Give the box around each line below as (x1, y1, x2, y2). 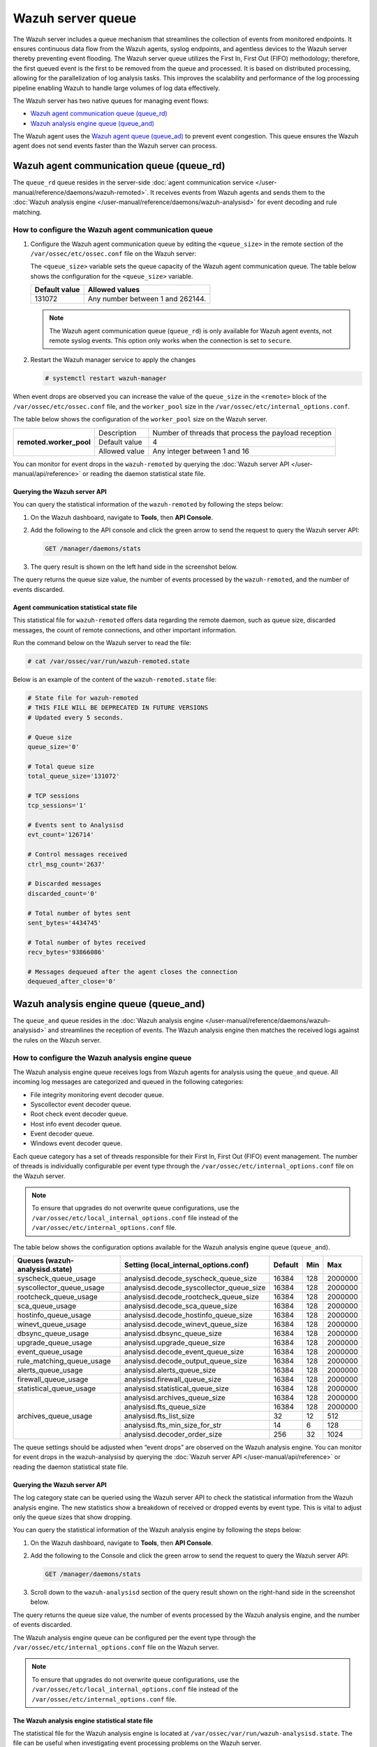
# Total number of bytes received (27, 938, 146, 946)
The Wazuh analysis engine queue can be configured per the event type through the (13, 1633, 256, 1641)
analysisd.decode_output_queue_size (124, 1356, 247, 1365)
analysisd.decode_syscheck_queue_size (124, 1273, 258, 1283)
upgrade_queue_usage (17, 1338, 92, 1347)
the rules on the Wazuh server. (13, 1036, 101, 1044)
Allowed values (87, 285, 140, 295)
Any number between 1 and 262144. (87, 294, 207, 304)
